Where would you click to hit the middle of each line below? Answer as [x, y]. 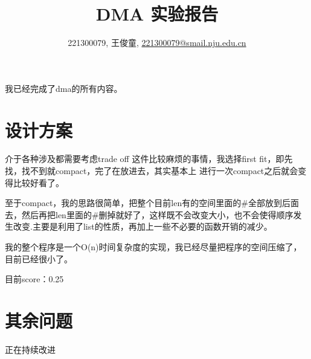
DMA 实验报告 [157, 14]
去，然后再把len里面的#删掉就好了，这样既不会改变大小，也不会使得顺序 [149, 214]
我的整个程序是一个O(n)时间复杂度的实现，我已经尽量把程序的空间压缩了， [153, 247]
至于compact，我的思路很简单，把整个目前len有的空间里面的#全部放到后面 [152, 203]
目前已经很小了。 [39, 258]
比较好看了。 [38, 182]
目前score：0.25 [34, 279]
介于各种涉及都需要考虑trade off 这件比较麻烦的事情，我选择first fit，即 [145, 159]
